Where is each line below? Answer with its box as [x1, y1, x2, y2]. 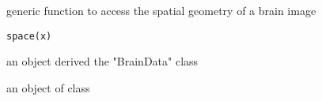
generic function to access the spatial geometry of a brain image [6, 2, 316, 18]
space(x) [6, 30, 52, 42]
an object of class [6, 79, 90, 95]
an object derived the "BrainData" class [6, 53, 199, 69]
